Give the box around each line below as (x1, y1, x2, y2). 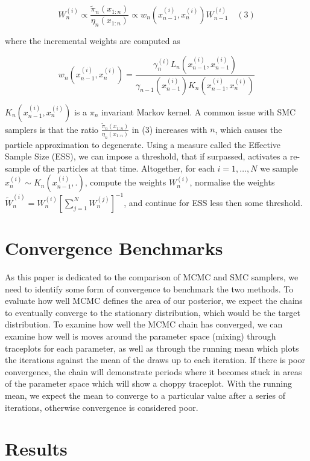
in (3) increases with (131, 123, 207, 135)
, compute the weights (84, 176, 166, 189)
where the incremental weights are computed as (5, 34, 180, 47)
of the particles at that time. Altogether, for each (33, 161, 215, 174)
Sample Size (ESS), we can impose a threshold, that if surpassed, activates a (5, 150, 288, 163)
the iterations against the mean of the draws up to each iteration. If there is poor (5, 353, 305, 366)
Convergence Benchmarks (5, 236, 223, 260)
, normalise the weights (189, 176, 275, 189)
